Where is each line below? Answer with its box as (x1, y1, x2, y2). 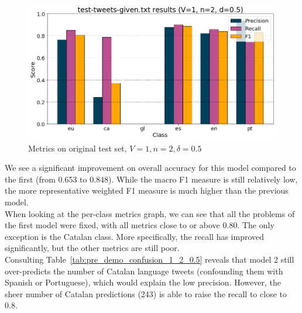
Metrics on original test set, (28, 142, 127, 154)
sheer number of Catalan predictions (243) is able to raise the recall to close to (5, 287, 287, 300)
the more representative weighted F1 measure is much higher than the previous (5, 184, 289, 197)
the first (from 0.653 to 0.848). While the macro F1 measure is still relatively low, (5, 173, 298, 185)
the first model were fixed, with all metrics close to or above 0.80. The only (5, 219, 274, 231)
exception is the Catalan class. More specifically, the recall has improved (5, 230, 265, 242)
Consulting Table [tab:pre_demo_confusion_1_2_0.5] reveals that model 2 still (5, 253, 294, 265)
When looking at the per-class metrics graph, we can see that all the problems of (5, 207, 295, 219)
